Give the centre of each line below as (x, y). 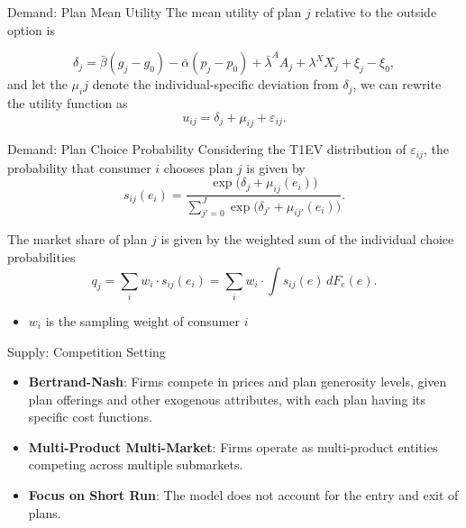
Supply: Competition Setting (87, 351)
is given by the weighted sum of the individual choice (307, 239)
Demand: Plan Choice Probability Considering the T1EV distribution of (207, 149)
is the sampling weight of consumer (142, 320)
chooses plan (198, 167)
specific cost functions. (90, 417)
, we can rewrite (397, 84)
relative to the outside (376, 12)
